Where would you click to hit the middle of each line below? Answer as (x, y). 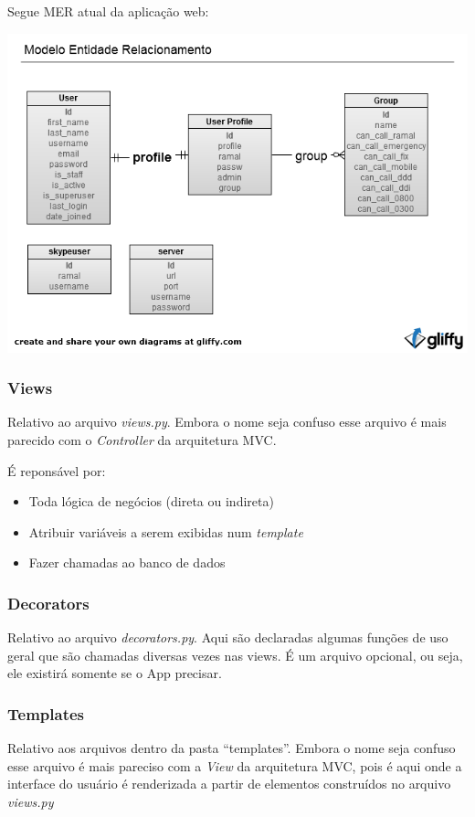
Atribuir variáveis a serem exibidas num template (166, 531)
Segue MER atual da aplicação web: (108, 11)
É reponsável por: (57, 470)
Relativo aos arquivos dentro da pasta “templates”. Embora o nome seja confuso (232, 748)
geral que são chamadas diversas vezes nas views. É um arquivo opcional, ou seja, (235, 655)
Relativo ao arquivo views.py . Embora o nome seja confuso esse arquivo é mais (227, 422)
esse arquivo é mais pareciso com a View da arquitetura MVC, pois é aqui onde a (235, 765)
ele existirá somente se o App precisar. (115, 673)
